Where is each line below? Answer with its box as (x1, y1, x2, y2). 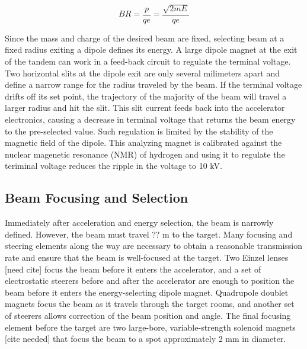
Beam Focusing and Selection (5, 188, 188, 207)
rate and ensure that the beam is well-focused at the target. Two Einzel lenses (5, 251, 289, 263)
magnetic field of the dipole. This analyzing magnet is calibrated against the (5, 136, 282, 149)
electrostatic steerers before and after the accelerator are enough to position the (5, 274, 295, 287)
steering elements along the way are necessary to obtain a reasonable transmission (5, 239, 303, 252)
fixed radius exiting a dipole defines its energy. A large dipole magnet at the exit (5, 43, 298, 56)
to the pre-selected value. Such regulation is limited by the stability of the (5, 124, 273, 137)
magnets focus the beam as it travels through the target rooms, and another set (5, 297, 295, 310)
